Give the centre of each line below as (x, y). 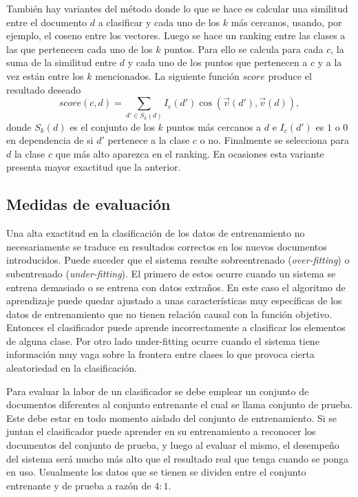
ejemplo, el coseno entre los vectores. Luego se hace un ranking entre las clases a (176, 35)
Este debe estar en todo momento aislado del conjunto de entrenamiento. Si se (172, 417)
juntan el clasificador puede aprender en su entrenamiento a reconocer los (161, 431)
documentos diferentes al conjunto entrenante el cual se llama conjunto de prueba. (180, 404)
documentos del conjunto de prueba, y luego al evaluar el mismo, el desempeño (173, 445)
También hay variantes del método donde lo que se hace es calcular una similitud (177, 8)
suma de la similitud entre (62, 62)
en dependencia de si (50, 140)
